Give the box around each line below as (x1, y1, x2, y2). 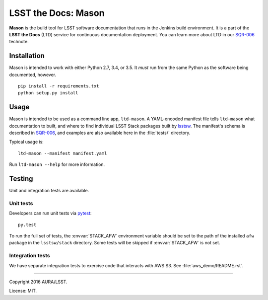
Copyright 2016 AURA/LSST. (9, 279, 67, 285)
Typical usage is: (9, 139, 44, 145)
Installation (9, 52, 45, 60)
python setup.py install (18, 90, 78, 96)
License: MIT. (9, 288, 37, 294)
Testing (9, 174, 33, 183)
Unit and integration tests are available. (9, 188, 89, 194)
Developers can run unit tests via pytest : (9, 210, 92, 216)
